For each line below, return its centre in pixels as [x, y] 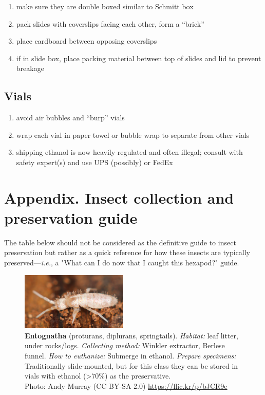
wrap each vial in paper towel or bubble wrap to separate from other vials [133, 134]
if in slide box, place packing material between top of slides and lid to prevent [139, 58]
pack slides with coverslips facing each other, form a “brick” [110, 23]
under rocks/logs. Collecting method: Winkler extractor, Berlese [125, 345]
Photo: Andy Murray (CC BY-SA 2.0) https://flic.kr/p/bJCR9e [126, 385]
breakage [30, 68]
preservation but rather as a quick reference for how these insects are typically [127, 252]
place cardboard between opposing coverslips [87, 41]
